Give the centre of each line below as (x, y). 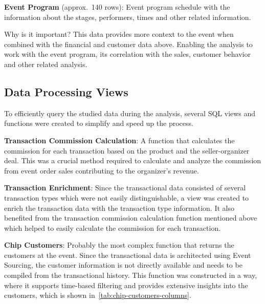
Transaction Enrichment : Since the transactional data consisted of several (125, 188)
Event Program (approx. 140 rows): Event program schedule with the (117, 7)
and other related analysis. (46, 64)
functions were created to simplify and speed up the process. (99, 123)
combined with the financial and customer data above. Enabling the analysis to (128, 44)
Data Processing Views (66, 91)
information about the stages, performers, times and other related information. (128, 17)
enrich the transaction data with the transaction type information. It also (119, 208)
